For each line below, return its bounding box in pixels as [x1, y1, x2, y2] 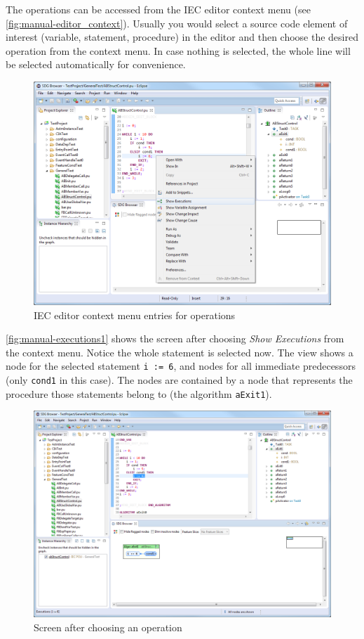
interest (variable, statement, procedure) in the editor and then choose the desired [6, 30, 358, 44]
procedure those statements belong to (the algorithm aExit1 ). [6, 386, 272, 401]
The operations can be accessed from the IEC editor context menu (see [6, 2, 311, 16]
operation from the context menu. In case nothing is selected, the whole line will [6, 43, 351, 58]
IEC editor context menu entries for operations [34, 307, 236, 322]
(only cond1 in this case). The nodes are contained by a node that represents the [6, 373, 353, 387]
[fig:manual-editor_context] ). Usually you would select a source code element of [6, 15, 348, 30]
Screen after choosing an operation [34, 619, 182, 634]
